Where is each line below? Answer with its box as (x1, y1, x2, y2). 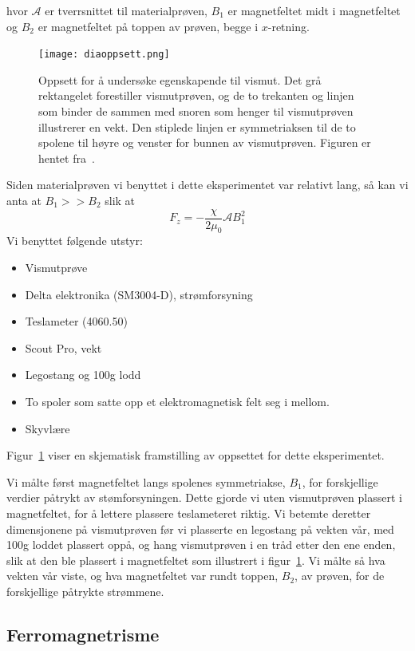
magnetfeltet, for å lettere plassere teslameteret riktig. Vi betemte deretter (6, 504, 371, 521)
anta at (6, 192, 41, 208)
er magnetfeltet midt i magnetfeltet (227, 2, 401, 18)
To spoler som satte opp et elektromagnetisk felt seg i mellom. (25, 393, 330, 410)
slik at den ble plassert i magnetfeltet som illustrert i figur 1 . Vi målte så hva (6, 551, 385, 568)
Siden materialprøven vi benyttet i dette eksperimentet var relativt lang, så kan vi (6, 176, 409, 193)
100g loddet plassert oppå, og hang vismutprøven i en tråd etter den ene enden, (6, 536, 396, 553)
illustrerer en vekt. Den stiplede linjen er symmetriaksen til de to (38, 118, 356, 135)
